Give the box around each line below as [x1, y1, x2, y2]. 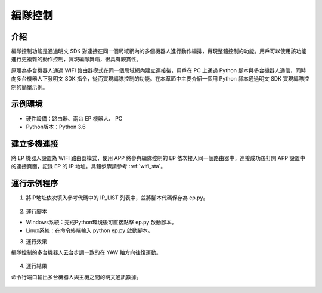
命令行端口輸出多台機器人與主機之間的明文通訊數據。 [11, 273, 142, 280]
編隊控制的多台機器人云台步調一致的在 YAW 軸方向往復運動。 [11, 249, 162, 256]
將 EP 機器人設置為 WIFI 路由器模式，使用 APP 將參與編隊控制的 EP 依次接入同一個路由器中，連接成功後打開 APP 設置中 [11, 154, 305, 161]
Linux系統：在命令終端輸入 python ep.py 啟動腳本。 [26, 227, 153, 234]
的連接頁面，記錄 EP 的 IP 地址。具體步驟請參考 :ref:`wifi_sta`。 [11, 163, 166, 170]
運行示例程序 [11, 178, 58, 189]
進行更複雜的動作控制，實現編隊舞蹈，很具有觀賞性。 [11, 55, 142, 63]
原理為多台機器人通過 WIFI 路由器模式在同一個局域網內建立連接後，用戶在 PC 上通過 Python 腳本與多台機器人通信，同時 [11, 66, 306, 74]
